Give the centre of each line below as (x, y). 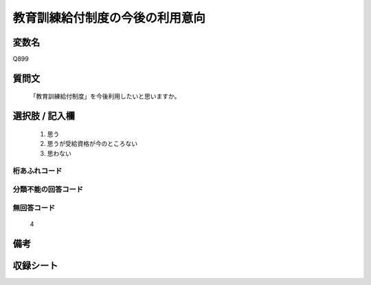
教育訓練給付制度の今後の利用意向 (109, 18)
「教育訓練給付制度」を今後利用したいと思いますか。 (105, 96)
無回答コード (34, 208)
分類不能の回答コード (48, 189)
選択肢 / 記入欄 (44, 116)
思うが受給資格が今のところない (92, 144)
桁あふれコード (37, 171)
